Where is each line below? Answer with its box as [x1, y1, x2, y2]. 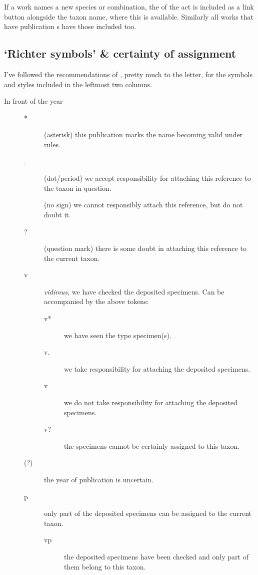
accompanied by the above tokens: [44, 296, 149, 307]
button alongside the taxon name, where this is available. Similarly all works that [4, 11, 253, 22]
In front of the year [4, 96, 63, 106]
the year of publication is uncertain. [44, 474, 154, 485]
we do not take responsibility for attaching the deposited [64, 397, 237, 408]
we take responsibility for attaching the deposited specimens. [64, 363, 250, 374]
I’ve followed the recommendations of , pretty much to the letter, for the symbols [4, 69, 252, 79]
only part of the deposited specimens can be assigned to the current [44, 508, 252, 518]
